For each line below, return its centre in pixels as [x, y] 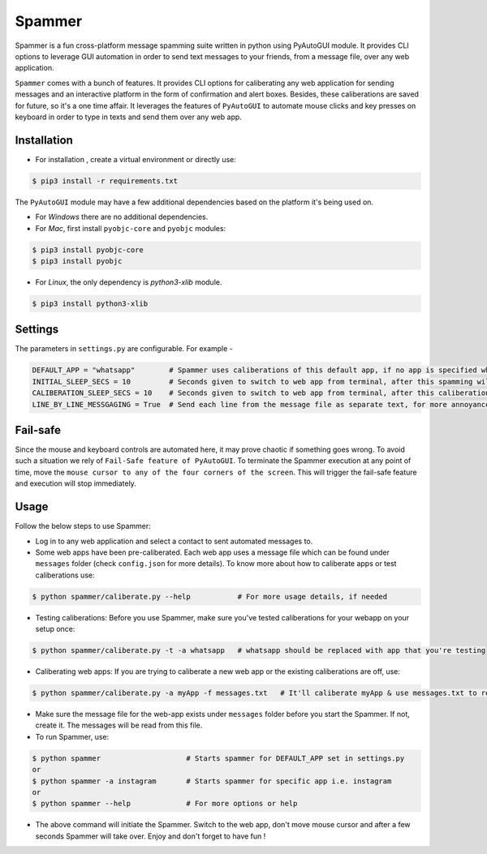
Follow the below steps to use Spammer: [83, 526]
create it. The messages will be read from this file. [119, 725]
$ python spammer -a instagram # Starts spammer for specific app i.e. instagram [212, 781]
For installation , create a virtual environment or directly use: [136, 159]
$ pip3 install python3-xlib [90, 303]
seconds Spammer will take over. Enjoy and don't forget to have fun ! [151, 836]
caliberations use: [65, 575]
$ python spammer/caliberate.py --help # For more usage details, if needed [210, 597]
